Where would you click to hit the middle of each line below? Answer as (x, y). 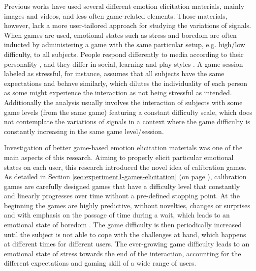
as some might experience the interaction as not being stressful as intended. (118, 93)
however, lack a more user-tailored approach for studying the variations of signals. (128, 25)
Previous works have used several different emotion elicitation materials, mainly (124, 6)
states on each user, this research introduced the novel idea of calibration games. (125, 167)
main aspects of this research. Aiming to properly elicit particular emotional (119, 157)
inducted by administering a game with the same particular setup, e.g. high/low (125, 44)
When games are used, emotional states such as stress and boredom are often (120, 35)
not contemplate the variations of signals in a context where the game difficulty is (127, 122)
